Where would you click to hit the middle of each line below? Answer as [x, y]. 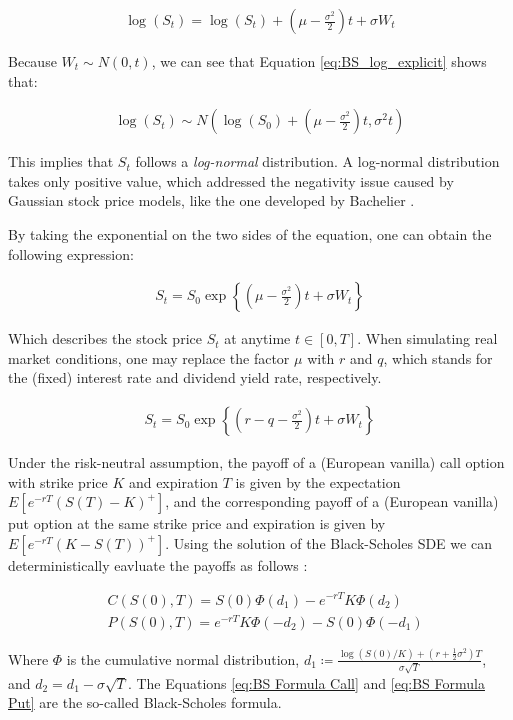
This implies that [61, 161]
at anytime [257, 338]
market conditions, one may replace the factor [149, 357]
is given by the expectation [318, 481]
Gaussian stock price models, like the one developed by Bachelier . [211, 200]
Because [32, 61]
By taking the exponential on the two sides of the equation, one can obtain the [250, 234]
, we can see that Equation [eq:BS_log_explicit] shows [319, 61]
